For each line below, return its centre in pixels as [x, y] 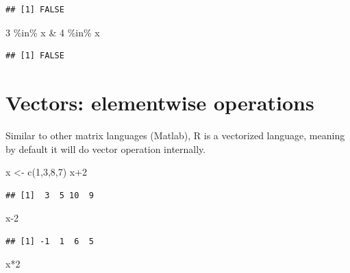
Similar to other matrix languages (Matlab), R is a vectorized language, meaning [175, 135]
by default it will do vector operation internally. [106, 149]
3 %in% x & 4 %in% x [53, 32]
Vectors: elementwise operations [160, 102]
